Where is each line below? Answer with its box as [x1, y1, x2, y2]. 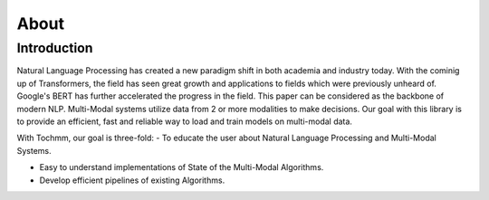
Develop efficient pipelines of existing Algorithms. [39, 175, 225, 186]
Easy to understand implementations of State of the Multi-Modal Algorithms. [39, 162, 324, 173]
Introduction [16, 40, 93, 56]
